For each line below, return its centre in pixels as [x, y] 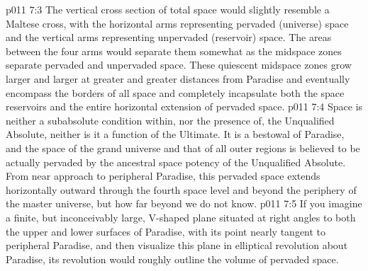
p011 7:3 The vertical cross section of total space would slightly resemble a [168, 9]
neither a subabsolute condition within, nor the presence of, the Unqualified [170, 120]
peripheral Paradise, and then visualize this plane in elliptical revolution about [177, 245]
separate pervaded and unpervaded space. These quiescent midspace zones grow [179, 65]
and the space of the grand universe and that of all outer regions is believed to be [183, 148]
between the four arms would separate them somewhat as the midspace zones [174, 51]
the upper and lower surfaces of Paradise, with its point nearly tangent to [166, 231]
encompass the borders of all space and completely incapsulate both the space [175, 92]
